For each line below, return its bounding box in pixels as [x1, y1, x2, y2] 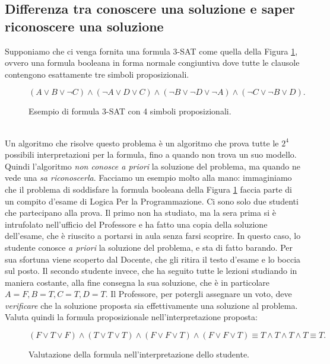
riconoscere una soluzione [5, 17, 164, 35]
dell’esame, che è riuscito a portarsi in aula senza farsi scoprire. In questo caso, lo [5, 229, 301, 242]
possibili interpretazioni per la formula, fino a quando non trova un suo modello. [5, 148, 297, 161]
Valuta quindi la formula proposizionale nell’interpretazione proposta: [5, 311, 258, 323]
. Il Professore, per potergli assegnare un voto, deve [105, 288, 292, 300]
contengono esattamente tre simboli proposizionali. [5, 68, 189, 80]
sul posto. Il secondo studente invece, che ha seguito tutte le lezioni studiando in [5, 264, 297, 277]
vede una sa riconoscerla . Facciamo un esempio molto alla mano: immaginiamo [5, 171, 292, 184]
